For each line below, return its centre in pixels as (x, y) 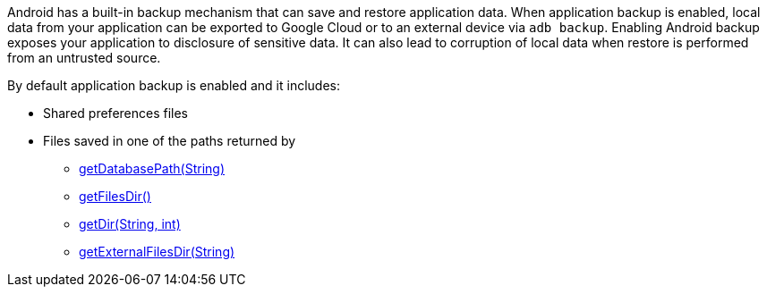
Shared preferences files (116, 113)
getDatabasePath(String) (152, 168)
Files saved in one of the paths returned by (170, 141)
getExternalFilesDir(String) (157, 252)
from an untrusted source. (84, 58)
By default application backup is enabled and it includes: (174, 85)
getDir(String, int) (130, 224)
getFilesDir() (115, 196)
